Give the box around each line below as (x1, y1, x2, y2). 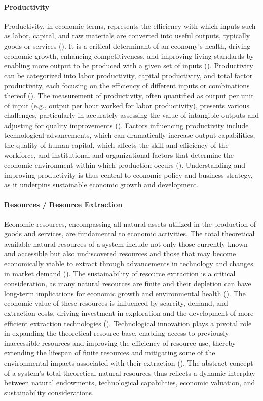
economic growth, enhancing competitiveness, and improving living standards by (4, 50, 254, 61)
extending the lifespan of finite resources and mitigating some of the (4, 347, 215, 358)
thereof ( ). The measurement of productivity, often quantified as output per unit (4, 90, 254, 100)
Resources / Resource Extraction (4, 199, 123, 210)
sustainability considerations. (4, 387, 94, 397)
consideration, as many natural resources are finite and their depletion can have (4, 278, 251, 289)
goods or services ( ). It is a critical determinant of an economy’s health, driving (4, 40, 251, 51)
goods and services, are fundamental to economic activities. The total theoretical (4, 228, 255, 239)
